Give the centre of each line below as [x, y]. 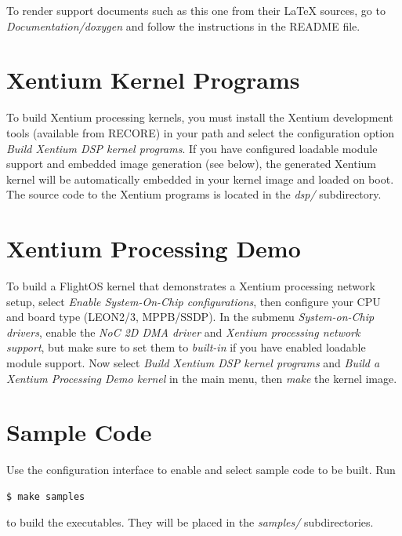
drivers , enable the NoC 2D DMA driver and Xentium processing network [183, 332]
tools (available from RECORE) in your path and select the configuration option [200, 132]
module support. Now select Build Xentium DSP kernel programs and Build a [193, 362]
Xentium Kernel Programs [153, 80]
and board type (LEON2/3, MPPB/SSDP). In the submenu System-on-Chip [190, 317]
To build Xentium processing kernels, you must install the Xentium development [200, 117]
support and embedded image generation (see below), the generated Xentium [191, 164]
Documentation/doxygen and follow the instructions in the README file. [183, 26]
